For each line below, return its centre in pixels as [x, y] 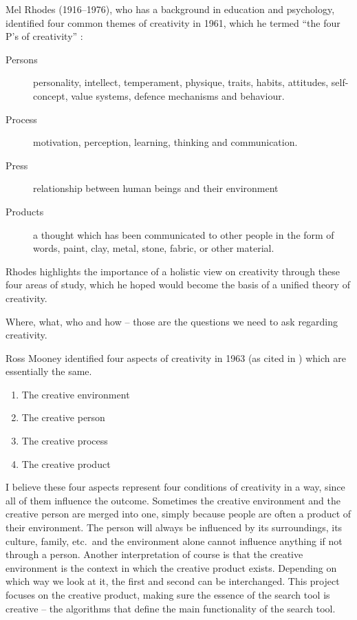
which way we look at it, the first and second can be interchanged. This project [173, 581]
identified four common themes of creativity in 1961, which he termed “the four [173, 22]
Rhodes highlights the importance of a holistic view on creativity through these [173, 271]
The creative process [65, 441]
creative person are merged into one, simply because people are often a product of [178, 514]
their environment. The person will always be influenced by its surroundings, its [174, 527]
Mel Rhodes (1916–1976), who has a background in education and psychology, [170, 9]
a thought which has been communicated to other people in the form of [184, 234]
